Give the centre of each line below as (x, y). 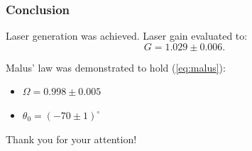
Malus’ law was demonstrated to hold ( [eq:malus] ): (116, 67)
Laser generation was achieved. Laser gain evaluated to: (127, 36)
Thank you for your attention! (71, 139)
